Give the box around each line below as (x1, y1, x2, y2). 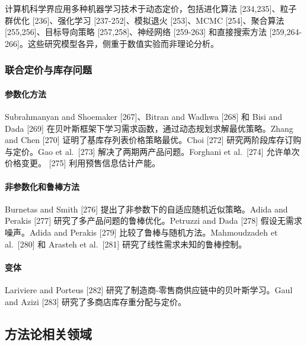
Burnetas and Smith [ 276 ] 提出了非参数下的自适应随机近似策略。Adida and (5, 202, 288, 215)
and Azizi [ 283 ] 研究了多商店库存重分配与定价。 (5, 295, 187, 307)
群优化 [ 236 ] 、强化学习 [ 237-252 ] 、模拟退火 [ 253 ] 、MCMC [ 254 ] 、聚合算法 (5, 14, 284, 26)
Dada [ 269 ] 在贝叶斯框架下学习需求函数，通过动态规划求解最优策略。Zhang (5, 122, 293, 134)
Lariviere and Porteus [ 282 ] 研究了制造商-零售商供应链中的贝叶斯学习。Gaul (5, 283, 293, 296)
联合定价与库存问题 (5, 62, 92, 77)
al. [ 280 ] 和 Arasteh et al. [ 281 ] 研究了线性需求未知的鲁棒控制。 (5, 237, 247, 250)
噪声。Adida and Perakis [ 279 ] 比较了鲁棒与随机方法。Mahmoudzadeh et (5, 226, 278, 238)
